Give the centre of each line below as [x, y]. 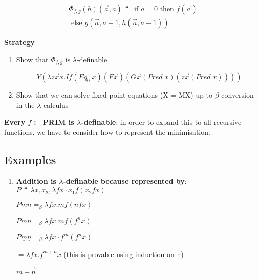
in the [25, 104]
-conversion [236, 95]
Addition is [36, 181]
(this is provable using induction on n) [124, 254]
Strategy [19, 42]
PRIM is [58, 122]
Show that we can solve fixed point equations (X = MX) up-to [114, 95]
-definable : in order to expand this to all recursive [161, 122]
